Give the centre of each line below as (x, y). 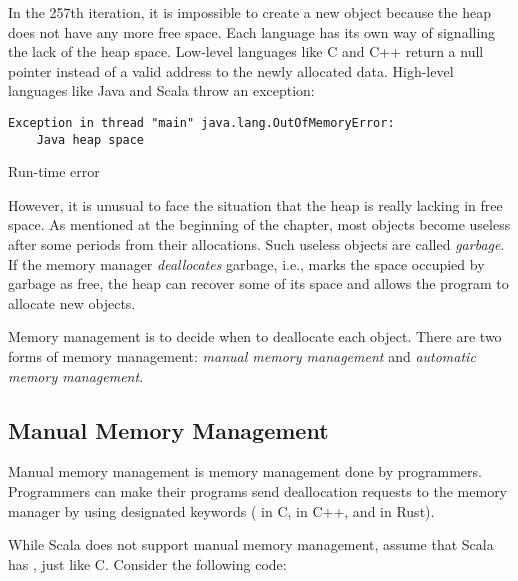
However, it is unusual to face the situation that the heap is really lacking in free (255, 204)
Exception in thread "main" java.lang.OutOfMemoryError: (201, 122)
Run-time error (54, 171)
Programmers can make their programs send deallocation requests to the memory (258, 491)
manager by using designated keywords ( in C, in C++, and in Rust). (221, 510)
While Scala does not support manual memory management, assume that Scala (251, 544)
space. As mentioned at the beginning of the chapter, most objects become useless (259, 224)
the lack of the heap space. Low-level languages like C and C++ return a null (246, 51)
